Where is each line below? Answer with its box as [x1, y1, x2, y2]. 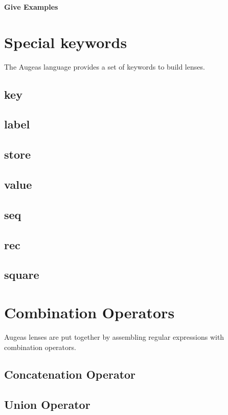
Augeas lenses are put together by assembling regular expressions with [4, 331, 224, 342]
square [4, 267, 39, 282]
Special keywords [4, 31, 127, 52]
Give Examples [4, 2, 58, 12]
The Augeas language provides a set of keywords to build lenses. [4, 61, 205, 72]
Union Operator [4, 397, 90, 412]
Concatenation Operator [4, 366, 136, 382]
